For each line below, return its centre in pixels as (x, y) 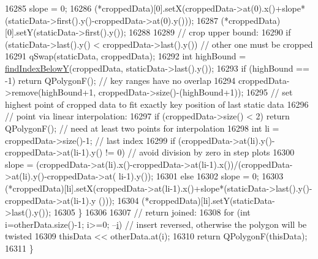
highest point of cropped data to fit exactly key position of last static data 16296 (157, 104)
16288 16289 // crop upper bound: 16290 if (210, 32)
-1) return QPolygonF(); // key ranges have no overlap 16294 (120, 80)
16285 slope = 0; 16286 (48, 8)
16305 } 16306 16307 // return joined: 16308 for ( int (152, 212)
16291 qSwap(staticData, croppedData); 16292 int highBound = (126, 56)
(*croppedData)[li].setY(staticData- (208, 200)
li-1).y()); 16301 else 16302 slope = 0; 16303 (201, 176)
